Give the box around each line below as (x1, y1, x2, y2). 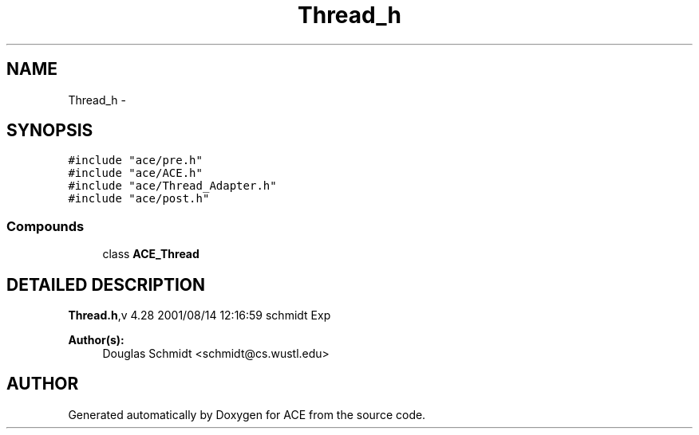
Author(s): (68, 333, 124, 347)
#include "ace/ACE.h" (68, 167, 203, 180)
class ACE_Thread (102, 247, 199, 261)
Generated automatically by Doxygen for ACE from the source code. (68, 407, 426, 421)
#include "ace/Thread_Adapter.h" (68, 179, 277, 193)
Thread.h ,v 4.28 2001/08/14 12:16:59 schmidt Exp (68, 308, 331, 323)
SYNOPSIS (6, 120, 93, 141)
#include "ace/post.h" (68, 192, 210, 206)
